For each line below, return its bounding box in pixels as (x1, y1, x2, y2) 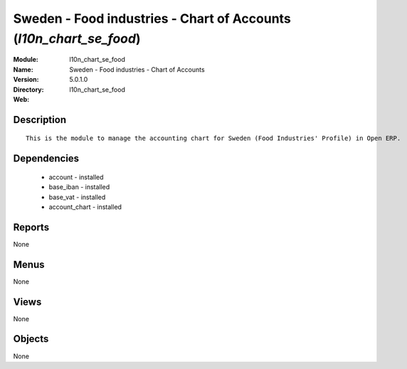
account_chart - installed (48, 203, 122, 211)
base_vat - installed (48, 193, 106, 201)
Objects (13, 333, 49, 345)
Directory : (13, 85, 44, 94)
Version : (13, 75, 39, 84)
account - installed (48, 173, 104, 181)
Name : (13, 65, 33, 74)
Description (13, 114, 67, 126)
